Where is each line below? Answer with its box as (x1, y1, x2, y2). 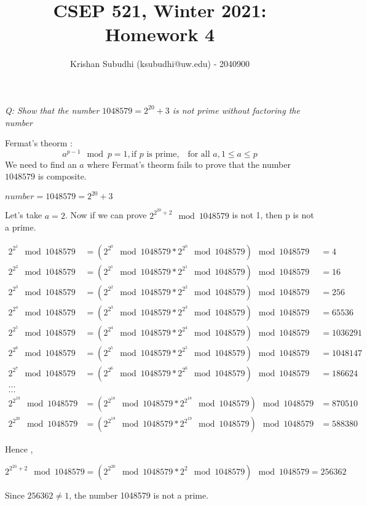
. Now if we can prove (65, 208, 147, 221)
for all (187, 149, 210, 159)
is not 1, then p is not (232, 208, 314, 221)
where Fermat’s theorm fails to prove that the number (87, 157, 291, 170)
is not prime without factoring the (172, 103, 300, 116)
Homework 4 (105, 22, 215, 47)
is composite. (37, 170, 87, 183)
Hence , (5, 443, 33, 456)
